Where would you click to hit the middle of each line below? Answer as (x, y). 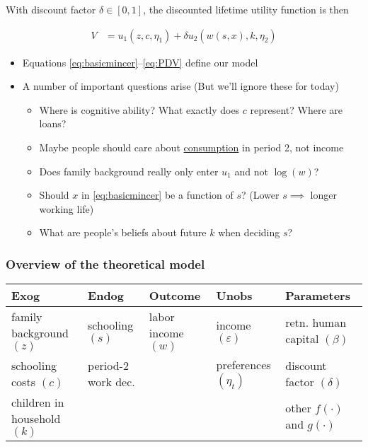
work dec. (111, 381)
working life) (67, 208)
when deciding (249, 232)
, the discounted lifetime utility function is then (246, 9)
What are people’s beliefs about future (123, 232)
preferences (243, 365)
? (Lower (260, 195)
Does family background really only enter (129, 171)
